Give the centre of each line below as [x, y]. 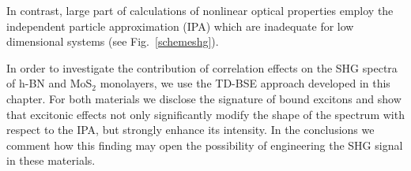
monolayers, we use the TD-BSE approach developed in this [245, 83]
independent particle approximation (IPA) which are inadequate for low [180, 26]
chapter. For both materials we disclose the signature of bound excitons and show [204, 98]
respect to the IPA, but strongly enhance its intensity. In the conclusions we [190, 130]
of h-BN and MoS [49, 83]
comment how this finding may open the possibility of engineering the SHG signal [205, 145]
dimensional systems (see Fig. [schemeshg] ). [113, 41]
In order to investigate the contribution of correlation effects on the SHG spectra [202, 67]
